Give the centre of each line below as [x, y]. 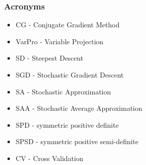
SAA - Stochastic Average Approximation [79, 108]
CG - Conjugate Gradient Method [68, 25]
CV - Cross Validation [49, 158]
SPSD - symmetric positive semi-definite [77, 141]
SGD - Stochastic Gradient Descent [70, 75]
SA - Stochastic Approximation [63, 91]
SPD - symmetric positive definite [67, 124]
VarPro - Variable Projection [60, 41]
